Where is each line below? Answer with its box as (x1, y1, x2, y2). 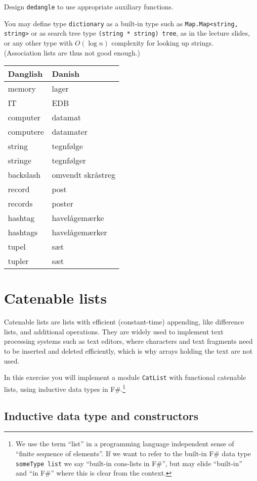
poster (51, 198, 74, 210)
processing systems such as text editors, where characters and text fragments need (4, 336, 253, 346)
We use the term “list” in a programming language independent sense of (15, 438, 234, 449)
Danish (51, 68, 80, 80)
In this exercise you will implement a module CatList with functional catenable (4, 372, 246, 382)
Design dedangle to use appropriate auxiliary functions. (4, 1, 173, 11)
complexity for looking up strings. (111, 37, 214, 48)
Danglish (8, 68, 43, 80)
